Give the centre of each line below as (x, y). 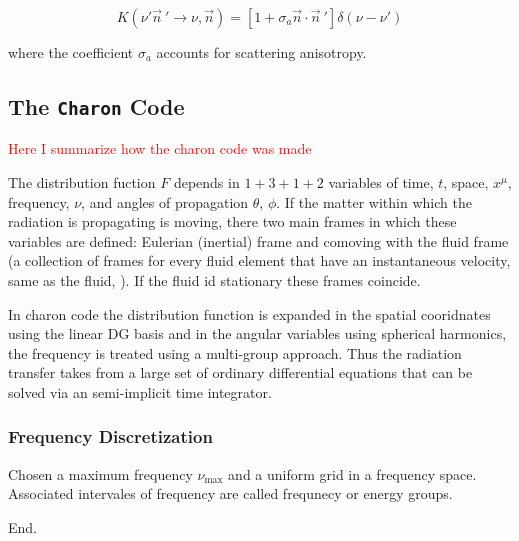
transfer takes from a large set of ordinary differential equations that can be (240, 372)
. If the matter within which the (374, 201)
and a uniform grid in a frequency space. (352, 473)
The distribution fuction (82, 181)
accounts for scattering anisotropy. (261, 52)
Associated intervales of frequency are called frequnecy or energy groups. (230, 493)
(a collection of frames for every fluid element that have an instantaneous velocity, (259, 260)
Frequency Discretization (110, 436)
